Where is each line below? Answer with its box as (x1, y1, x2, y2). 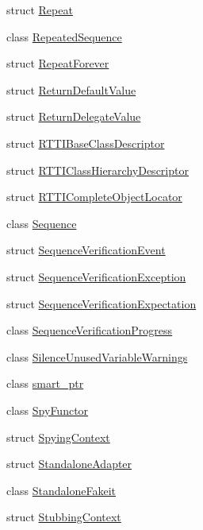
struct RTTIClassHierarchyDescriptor (6, 161, 189, 178)
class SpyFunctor (6, 401, 89, 418)
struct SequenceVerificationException (6, 268, 186, 284)
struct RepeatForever (6, 55, 109, 72)
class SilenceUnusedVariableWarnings (6, 348, 188, 365)
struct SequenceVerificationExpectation (6, 295, 197, 311)
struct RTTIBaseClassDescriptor (6, 134, 165, 151)
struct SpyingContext (6, 428, 110, 445)
